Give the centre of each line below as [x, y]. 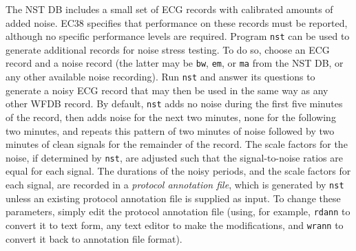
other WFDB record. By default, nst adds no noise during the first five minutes [174, 103]
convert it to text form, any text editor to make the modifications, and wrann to [175, 225]
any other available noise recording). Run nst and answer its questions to [160, 77]
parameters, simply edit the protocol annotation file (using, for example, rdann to [178, 211]
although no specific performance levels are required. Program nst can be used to [178, 36]
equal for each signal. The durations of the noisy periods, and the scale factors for [178, 171]
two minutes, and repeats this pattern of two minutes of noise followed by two [170, 130]
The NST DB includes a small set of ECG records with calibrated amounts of [169, 9]
